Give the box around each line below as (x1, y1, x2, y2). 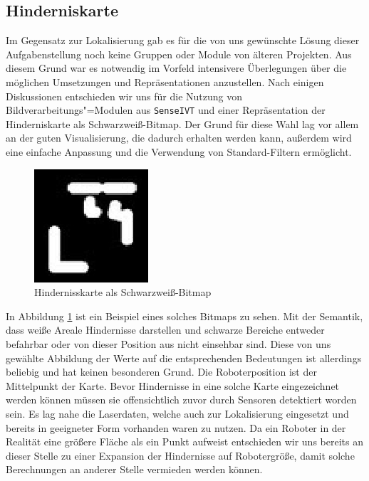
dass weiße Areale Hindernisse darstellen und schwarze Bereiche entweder (6, 322, 325, 337)
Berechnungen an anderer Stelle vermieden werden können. (6, 462, 263, 477)
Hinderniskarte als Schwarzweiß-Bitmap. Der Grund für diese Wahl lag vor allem (6, 116, 359, 131)
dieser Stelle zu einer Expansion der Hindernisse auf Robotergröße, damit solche (6, 448, 355, 462)
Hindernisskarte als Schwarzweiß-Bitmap (34, 285, 212, 300)
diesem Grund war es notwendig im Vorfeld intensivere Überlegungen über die (6, 60, 347, 75)
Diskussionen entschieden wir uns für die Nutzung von (6, 88, 243, 103)
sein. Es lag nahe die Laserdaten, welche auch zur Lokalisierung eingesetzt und (6, 406, 349, 421)
